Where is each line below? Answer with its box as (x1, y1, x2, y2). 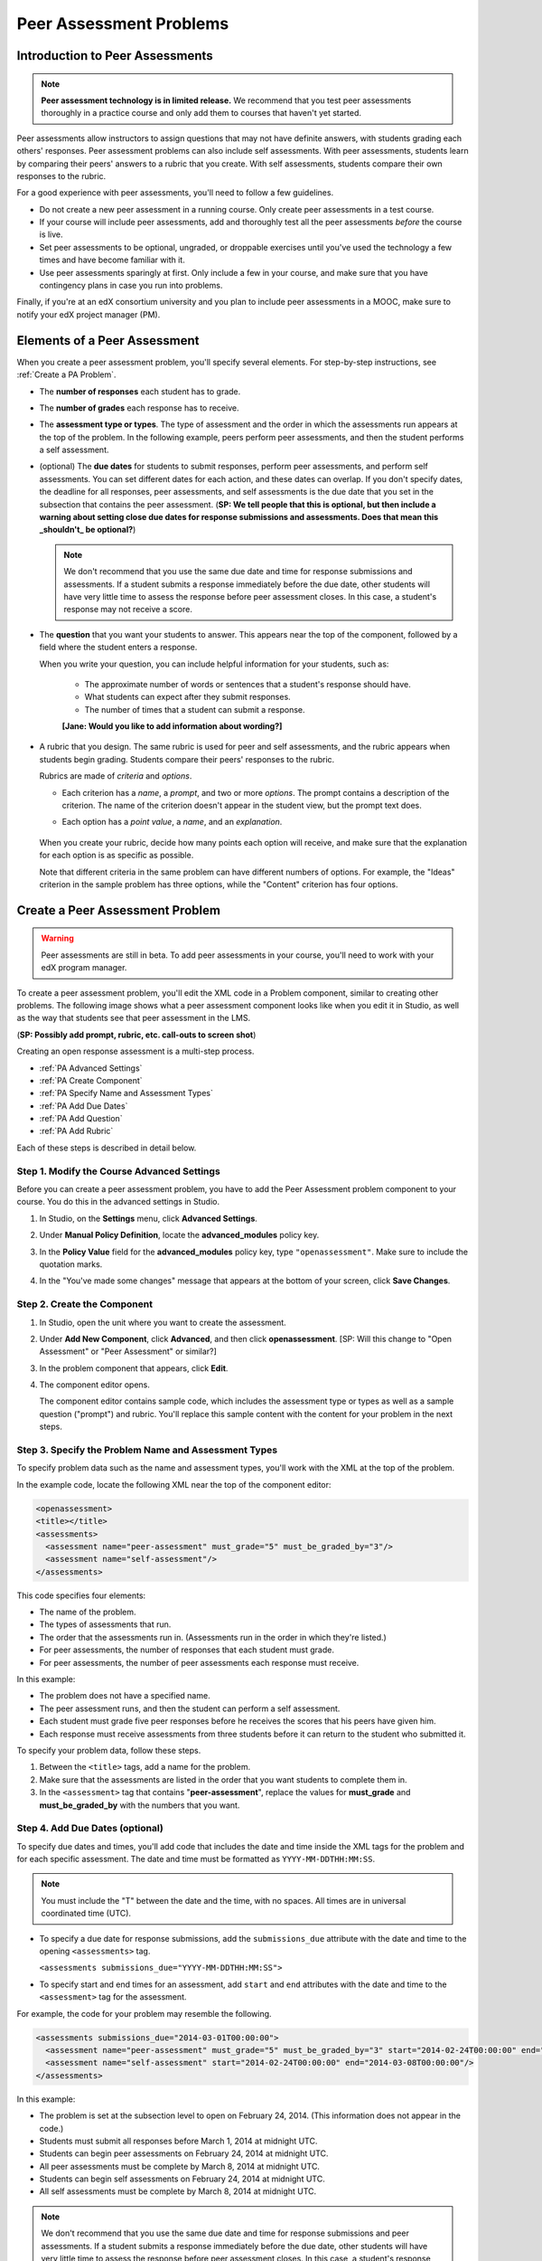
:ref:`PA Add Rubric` (39, 1126, 114, 1137)
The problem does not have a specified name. (39, 1690, 211, 1701)
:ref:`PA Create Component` (39, 1074, 144, 1085)
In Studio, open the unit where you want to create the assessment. (39, 1317, 286, 1328)
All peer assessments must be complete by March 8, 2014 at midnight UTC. (39, 2161, 321, 2171)
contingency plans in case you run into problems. (39, 280, 223, 291)
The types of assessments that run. (39, 1619, 172, 1630)
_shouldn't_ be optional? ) (39, 525, 136, 535)
